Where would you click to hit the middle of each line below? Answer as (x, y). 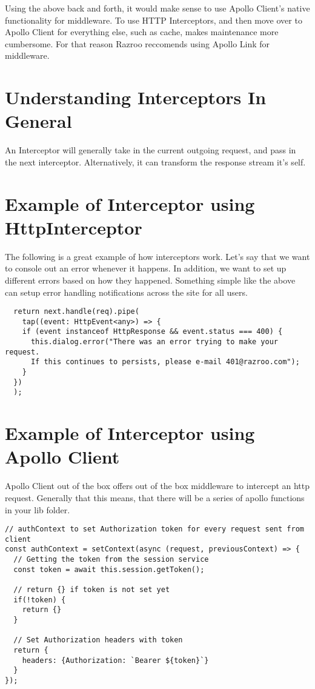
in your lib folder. (38, 509)
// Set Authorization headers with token (98, 640)
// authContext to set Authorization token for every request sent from (154, 529)
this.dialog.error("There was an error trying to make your (154, 342)
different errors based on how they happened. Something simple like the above (150, 280)
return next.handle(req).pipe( (76, 312)
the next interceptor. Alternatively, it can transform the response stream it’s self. (155, 161)
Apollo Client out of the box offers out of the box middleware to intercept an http (157, 486)
